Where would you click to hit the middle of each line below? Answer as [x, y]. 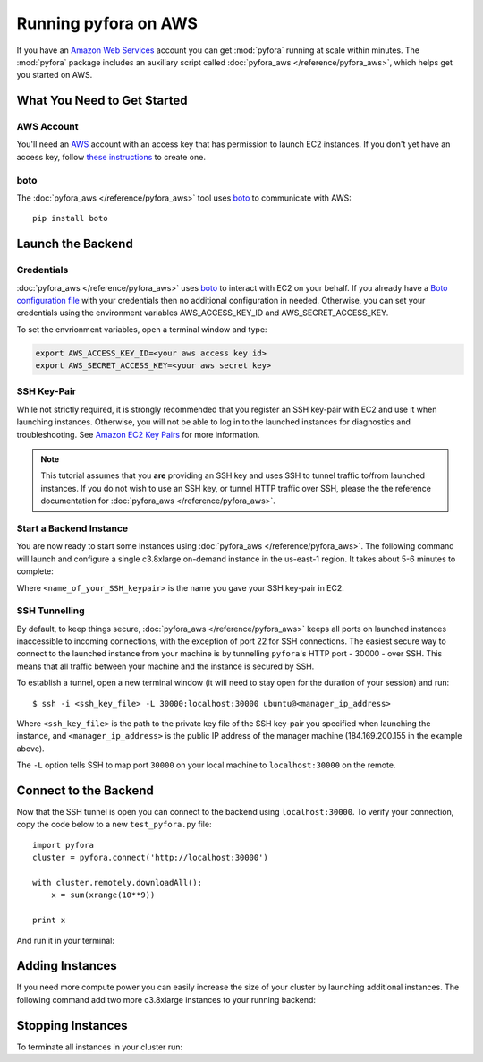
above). [30, 749]
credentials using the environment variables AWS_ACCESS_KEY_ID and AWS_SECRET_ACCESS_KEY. [203, 313]
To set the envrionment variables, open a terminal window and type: [142, 329]
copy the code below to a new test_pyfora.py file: [114, 825]
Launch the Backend [75, 244]
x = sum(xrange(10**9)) [103, 895]
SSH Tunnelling [51, 611]
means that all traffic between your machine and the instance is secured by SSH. [165, 666]
